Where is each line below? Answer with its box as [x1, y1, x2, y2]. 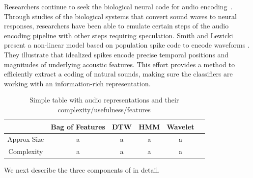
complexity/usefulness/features [57, 104, 151, 114]
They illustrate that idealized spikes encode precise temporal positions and [4, 49, 229, 59]
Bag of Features [51, 121, 105, 131]
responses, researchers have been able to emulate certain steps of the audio [4, 21, 229, 31]
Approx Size [7, 134, 44, 144]
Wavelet [167, 121, 195, 131]
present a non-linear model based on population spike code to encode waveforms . [4, 40, 250, 50]
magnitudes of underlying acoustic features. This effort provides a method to [4, 59, 235, 69]
